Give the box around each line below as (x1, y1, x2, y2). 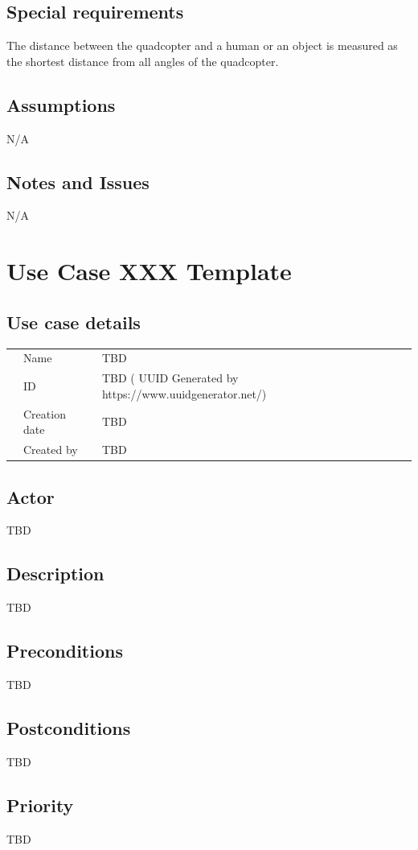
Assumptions (6, 92, 116, 117)
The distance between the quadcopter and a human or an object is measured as (6, 37, 398, 54)
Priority (6, 792, 74, 817)
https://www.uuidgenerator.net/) (101, 385, 267, 402)
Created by (23, 441, 78, 458)
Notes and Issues (6, 169, 150, 194)
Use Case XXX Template (6, 254, 292, 287)
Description (6, 561, 104, 586)
